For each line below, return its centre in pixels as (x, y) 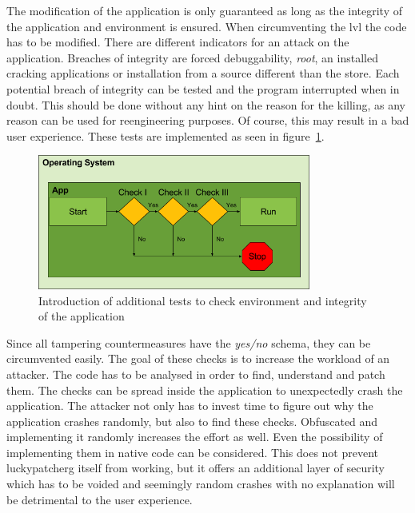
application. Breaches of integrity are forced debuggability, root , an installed (192, 57)
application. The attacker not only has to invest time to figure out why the (190, 406)
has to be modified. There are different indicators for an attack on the (178, 42)
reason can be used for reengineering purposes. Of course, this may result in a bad (208, 120)
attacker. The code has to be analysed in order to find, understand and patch (196, 374)
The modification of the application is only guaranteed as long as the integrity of (204, 10)
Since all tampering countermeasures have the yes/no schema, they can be (189, 342)
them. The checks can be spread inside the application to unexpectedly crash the (205, 390)
